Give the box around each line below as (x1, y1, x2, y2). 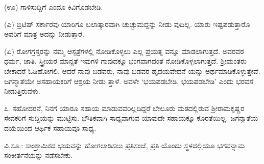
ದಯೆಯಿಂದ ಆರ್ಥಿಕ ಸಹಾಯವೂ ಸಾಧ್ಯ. (4, 122, 97, 133)
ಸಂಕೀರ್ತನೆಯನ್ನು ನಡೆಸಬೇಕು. (4, 150, 73, 160)
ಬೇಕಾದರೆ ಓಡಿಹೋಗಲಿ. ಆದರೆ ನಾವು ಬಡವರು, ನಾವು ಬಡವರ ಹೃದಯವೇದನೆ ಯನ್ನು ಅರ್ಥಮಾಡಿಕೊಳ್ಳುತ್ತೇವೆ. (4, 65, 260, 76)
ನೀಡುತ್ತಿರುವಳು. (4, 86, 40, 96)
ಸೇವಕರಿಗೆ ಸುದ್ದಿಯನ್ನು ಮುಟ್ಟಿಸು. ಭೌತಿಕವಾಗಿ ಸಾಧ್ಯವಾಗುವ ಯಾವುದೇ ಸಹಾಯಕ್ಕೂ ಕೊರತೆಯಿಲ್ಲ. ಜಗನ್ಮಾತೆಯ (4, 113, 258, 123)
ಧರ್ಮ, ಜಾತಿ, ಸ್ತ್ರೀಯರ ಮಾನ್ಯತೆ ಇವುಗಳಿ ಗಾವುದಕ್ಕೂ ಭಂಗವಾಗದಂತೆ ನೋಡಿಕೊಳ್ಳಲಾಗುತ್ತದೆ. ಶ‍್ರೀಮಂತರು (4, 56, 247, 66)
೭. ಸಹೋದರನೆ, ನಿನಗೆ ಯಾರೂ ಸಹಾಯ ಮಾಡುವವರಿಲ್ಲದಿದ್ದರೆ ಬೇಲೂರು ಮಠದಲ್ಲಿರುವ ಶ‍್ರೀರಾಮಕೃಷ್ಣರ (4, 102, 245, 113)
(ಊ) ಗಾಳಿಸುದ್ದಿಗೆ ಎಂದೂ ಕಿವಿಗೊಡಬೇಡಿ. (4, 2, 103, 12)
